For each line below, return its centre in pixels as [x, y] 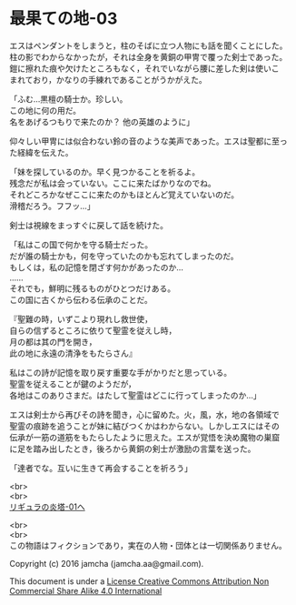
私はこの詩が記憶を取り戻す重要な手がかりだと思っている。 [121, 372]
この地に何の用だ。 [45, 110]
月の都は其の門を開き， [53, 341]
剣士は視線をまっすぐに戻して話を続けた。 [89, 225]
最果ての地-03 [64, 19]
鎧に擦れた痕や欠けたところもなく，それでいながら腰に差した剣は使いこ [144, 68]
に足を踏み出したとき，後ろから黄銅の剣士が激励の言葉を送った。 [133, 449]
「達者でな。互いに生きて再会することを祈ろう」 [101, 468]
